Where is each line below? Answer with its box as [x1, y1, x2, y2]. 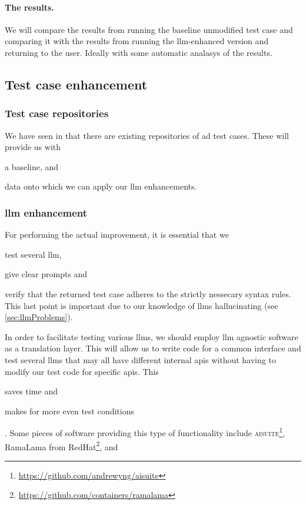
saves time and [5, 385, 58, 397]
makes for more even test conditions [5, 404, 134, 417]
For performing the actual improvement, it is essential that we [5, 228, 229, 241]
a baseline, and [5, 160, 59, 172]
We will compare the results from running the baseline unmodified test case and [5, 23, 293, 35]
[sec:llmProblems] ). [5, 311, 73, 323]
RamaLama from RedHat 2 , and [5, 438, 118, 453]
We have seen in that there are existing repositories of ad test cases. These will [5, 129, 289, 141]
